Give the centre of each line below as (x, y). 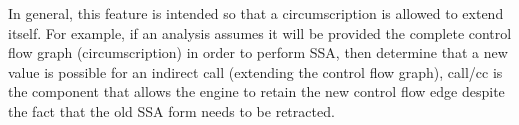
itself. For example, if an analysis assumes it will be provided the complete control (260, 32)
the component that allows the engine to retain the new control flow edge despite (256, 91)
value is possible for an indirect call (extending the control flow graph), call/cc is (255, 71)
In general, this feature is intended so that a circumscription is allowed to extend (256, 13)
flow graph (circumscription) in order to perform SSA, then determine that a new (258, 52)
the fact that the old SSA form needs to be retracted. (171, 110)
